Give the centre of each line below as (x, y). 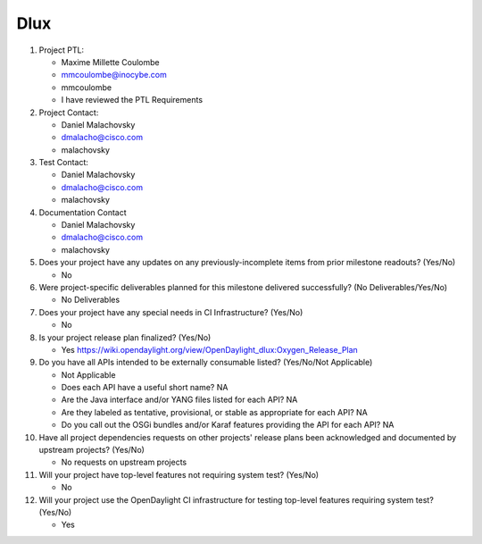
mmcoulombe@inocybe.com (114, 75)
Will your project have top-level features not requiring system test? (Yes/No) (179, 474)
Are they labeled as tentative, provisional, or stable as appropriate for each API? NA (214, 412)
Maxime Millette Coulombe (110, 62)
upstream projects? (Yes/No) (91, 450)
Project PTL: (62, 50)
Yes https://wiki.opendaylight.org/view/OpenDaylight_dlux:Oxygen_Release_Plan (210, 349)
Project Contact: (69, 113)
